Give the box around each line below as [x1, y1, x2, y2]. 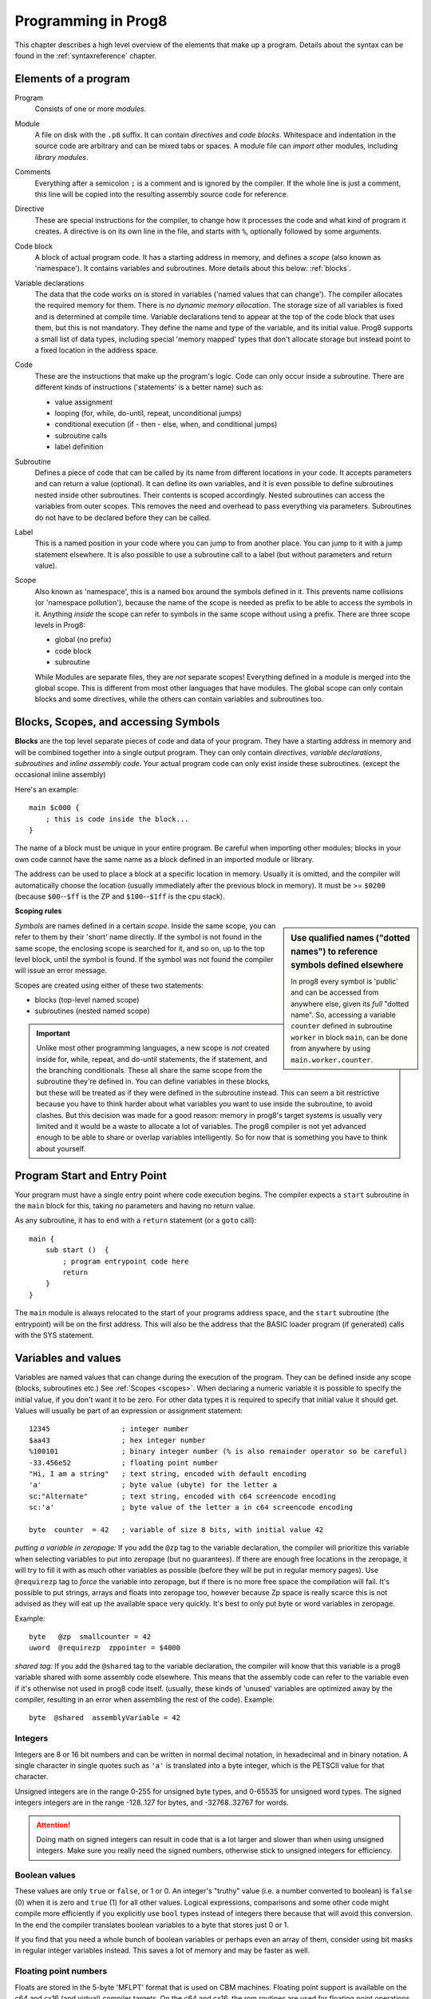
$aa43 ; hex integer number [29, 1435, 207, 1445]
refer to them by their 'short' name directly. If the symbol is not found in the [14, 932, 263, 942]
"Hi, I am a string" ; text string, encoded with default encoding [29, 1470, 307, 1478]
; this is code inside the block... [45, 814, 189, 824]
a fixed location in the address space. [34, 345, 159, 355]
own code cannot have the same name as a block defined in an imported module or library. [14, 854, 314, 864]
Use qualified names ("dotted [291, 932, 410, 944]
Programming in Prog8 [14, 12, 168, 30]
